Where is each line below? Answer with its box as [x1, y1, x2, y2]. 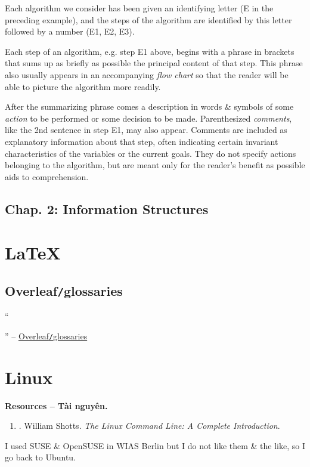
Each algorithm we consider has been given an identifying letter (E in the [5, 2, 274, 14]
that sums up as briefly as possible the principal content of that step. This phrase [5, 57, 303, 69]
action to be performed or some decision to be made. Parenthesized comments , [5, 112, 292, 124]
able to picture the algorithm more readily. [5, 80, 161, 92]
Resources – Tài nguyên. [5, 399, 108, 412]
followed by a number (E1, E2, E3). [5, 25, 135, 38]
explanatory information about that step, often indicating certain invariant [5, 135, 278, 147]
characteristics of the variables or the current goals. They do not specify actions [5, 147, 296, 159]
